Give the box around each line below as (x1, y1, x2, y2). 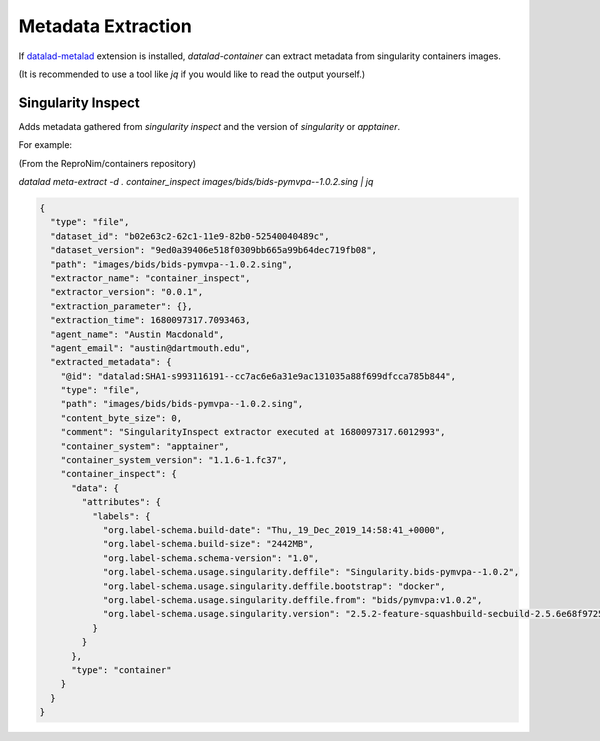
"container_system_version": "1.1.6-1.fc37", (60, 455, 288, 466)
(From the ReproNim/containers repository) (18, 157, 197, 169)
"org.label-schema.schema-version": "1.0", (102, 552, 320, 564)
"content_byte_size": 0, (60, 412, 183, 424)
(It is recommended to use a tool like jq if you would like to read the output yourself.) (18, 68, 366, 80)
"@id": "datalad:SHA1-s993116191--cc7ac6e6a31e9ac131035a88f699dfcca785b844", (60, 370, 457, 382)
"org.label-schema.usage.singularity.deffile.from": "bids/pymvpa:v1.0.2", (102, 594, 483, 605)
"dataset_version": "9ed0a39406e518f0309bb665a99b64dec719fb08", (50, 245, 378, 256)
